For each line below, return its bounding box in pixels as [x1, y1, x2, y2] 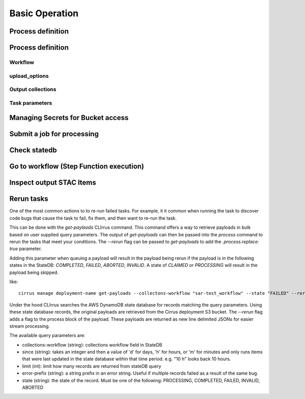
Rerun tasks [9, 195, 48, 203]
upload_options [9, 72, 49, 79]
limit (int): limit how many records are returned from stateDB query [22, 363, 162, 369]
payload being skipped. [9, 269, 58, 275]
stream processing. [9, 323, 50, 329]
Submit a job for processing [9, 130, 99, 138]
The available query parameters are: [9, 332, 86, 339]
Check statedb [9, 146, 57, 155]
